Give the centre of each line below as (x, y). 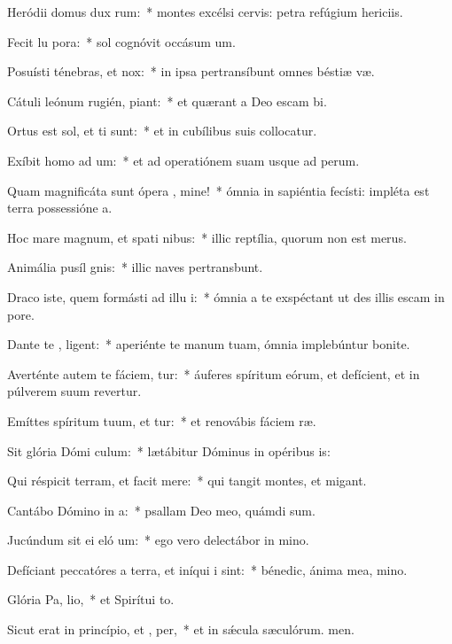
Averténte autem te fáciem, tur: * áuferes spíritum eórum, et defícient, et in (214, 373)
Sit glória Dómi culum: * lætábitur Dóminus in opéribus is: (169, 450)
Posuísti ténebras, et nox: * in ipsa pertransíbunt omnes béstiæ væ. (191, 71)
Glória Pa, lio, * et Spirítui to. (91, 599)
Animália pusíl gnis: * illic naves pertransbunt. (135, 267)
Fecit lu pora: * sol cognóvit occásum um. (121, 41)
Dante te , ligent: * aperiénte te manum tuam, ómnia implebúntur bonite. (209, 344)
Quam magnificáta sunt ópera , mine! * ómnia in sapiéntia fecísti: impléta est (218, 190)
